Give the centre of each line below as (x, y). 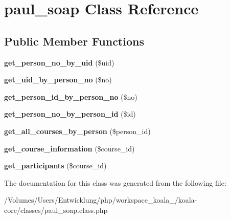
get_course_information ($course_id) (70, 148)
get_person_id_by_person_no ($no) (71, 96)
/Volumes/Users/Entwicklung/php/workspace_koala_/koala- (101, 200)
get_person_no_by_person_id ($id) (70, 114)
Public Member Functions (74, 41)
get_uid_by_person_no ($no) (58, 80)
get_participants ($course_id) (55, 166)
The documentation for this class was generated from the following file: (115, 182)
